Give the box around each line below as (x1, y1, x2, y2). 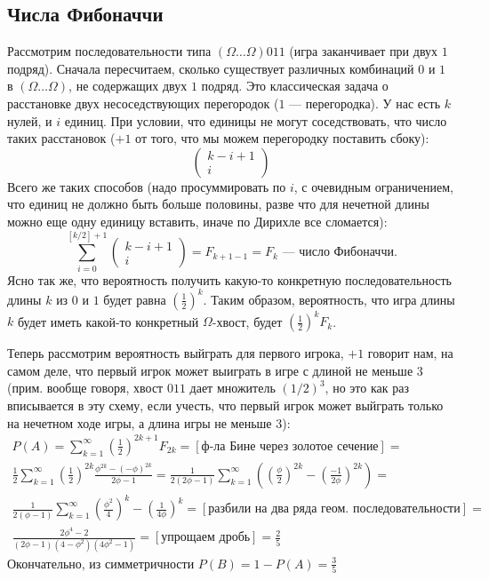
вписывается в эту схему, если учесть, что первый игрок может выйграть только (7, 396, 444, 415)
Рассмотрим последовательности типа (7, 42, 212, 60)
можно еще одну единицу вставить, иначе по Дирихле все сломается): (7, 211, 388, 230)
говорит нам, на (367, 344, 453, 362)
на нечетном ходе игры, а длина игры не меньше (7, 413, 272, 432)
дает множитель (189, 378, 276, 397)
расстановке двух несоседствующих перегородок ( (7, 93, 279, 112)
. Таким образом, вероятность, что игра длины (203, 290, 455, 308)
